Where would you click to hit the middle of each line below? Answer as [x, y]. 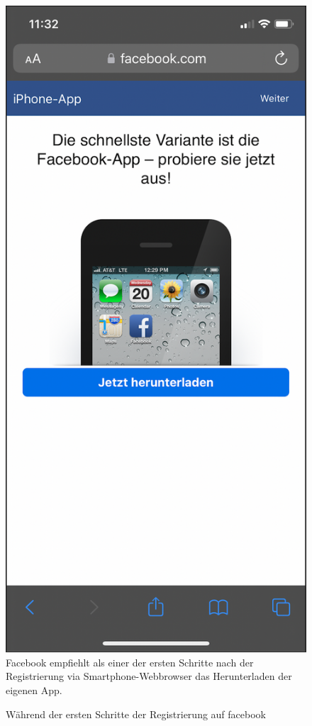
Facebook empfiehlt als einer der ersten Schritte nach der [130, 662]
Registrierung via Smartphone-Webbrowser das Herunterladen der [149, 676]
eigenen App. [34, 689]
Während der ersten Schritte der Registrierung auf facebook [136, 714]
